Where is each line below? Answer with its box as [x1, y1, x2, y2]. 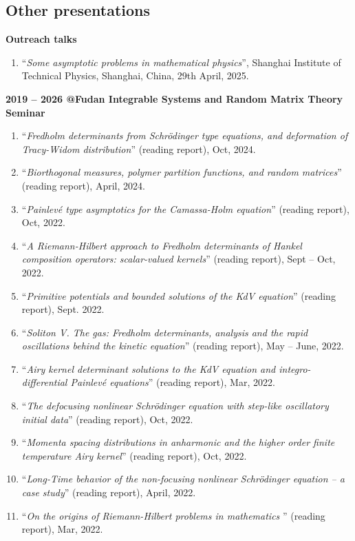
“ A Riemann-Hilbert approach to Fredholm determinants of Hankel [21, 238, 302, 252]
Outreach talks [6, 32, 77, 46]
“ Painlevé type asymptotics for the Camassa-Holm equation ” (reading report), [21, 201, 349, 216]
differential [21, 375, 67, 389]
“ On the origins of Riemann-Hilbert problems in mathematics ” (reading [21, 508, 325, 522]
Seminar [6, 105, 45, 119]
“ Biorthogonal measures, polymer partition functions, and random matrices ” [21, 165, 342, 179]
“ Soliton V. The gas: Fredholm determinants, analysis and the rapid [21, 325, 308, 339]
